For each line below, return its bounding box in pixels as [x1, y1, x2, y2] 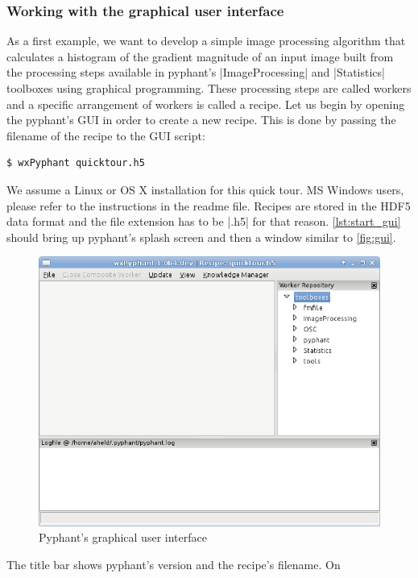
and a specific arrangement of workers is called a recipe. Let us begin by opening [6, 95, 405, 112]
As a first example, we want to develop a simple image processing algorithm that [6, 32, 406, 49]
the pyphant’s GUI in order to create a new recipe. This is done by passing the [6, 111, 396, 128]
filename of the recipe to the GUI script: [6, 127, 205, 143]
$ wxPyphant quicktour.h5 [6, 157, 145, 169]
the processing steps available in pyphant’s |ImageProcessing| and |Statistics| [6, 64, 385, 81]
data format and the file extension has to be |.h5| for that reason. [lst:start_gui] [6, 213, 401, 230]
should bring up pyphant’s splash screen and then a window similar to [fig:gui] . [6, 228, 396, 245]
